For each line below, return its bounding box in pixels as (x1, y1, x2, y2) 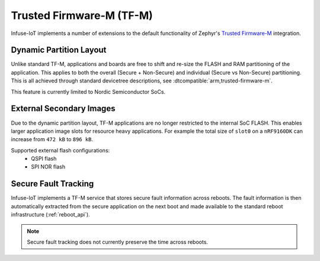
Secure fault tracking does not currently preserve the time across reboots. (27, 238, 209, 246)
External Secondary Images (11, 104, 116, 114)
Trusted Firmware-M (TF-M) (11, 9, 153, 22)
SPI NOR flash (31, 163, 65, 170)
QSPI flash (31, 155, 57, 163)
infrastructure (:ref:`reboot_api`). (11, 211, 90, 218)
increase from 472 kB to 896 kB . (11, 136, 94, 143)
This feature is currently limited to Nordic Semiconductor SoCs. (11, 88, 166, 95)
